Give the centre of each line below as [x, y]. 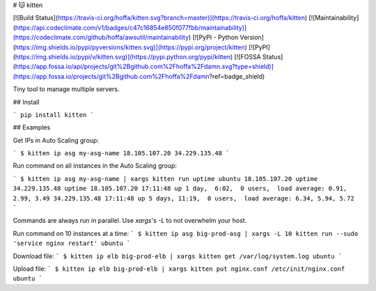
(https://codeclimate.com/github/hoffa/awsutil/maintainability [101, 38]
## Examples [32, 127]
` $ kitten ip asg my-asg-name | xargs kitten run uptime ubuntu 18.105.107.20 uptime [165, 179]
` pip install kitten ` [53, 115]
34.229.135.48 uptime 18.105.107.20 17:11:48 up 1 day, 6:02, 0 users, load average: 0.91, [180, 189]
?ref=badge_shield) [237, 76]
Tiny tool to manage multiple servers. [66, 89]
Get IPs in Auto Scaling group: [56, 140]
